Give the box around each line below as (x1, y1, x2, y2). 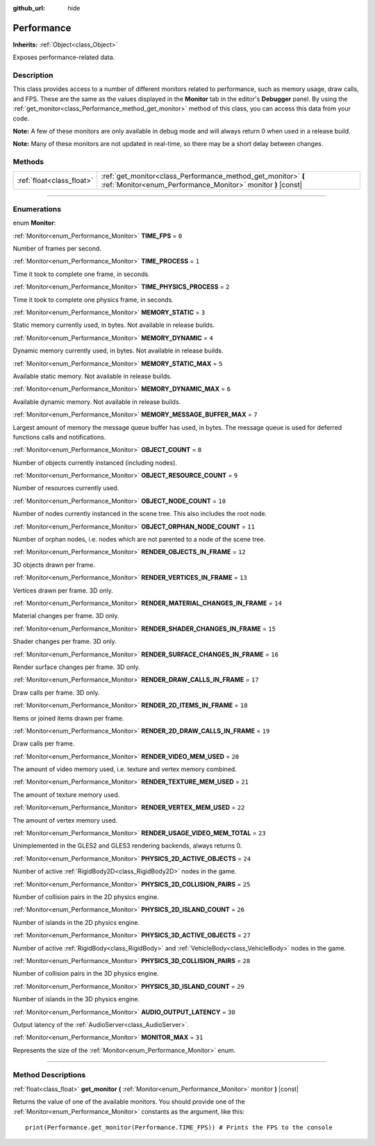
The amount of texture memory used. (12, 790, 120, 799)
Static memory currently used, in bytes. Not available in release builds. (12, 321, 215, 330)
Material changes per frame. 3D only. (12, 612, 119, 620)
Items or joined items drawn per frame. (12, 713, 124, 723)
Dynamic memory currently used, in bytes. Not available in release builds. (12, 346, 224, 355)
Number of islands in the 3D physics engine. (12, 995, 140, 1003)
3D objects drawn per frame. (12, 560, 96, 569)
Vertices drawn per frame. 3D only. (12, 586, 114, 595)
